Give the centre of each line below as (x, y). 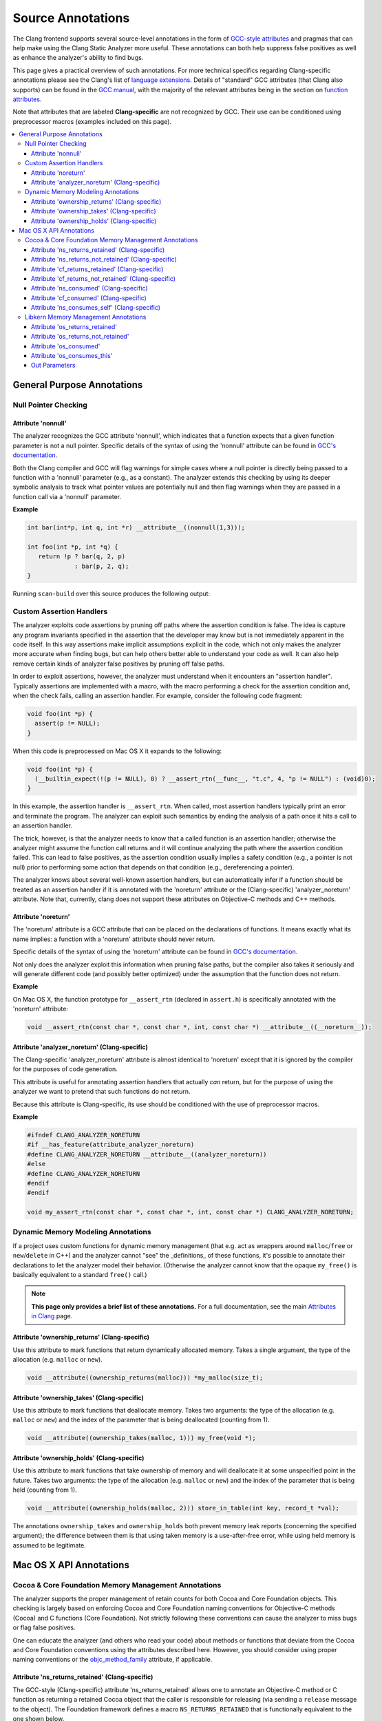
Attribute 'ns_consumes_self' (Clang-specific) (96, 308)
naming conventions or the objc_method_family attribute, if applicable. (113, 1660)
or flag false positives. (44, 1627)
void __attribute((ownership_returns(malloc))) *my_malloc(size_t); (145, 1377)
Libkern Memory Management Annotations (86, 317)
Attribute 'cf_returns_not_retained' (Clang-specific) (103, 278)
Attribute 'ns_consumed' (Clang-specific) (89, 288)
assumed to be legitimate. (49, 1545)
